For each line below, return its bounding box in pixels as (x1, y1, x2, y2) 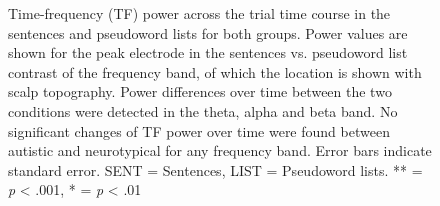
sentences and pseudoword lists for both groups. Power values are (8, 22, 408, 43)
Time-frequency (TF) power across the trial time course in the (8, 3, 391, 23)
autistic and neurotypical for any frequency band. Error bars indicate (8, 140, 432, 161)
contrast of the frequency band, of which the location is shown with (8, 61, 422, 82)
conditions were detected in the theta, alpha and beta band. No (8, 100, 398, 121)
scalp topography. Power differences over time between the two (8, 81, 392, 102)
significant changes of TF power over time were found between (8, 120, 390, 141)
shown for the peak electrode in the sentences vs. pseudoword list (8, 42, 408, 63)
